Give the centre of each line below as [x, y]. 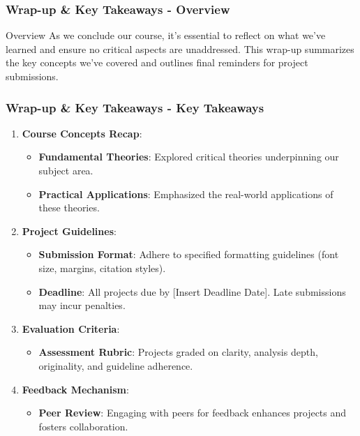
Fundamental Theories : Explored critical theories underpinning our [189, 157]
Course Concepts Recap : [82, 133]
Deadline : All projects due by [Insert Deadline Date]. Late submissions [192, 291]
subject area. [66, 170]
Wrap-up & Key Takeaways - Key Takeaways [135, 107]
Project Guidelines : [69, 231]
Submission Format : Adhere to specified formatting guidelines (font [189, 254]
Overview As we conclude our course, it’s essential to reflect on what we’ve [166, 35]
